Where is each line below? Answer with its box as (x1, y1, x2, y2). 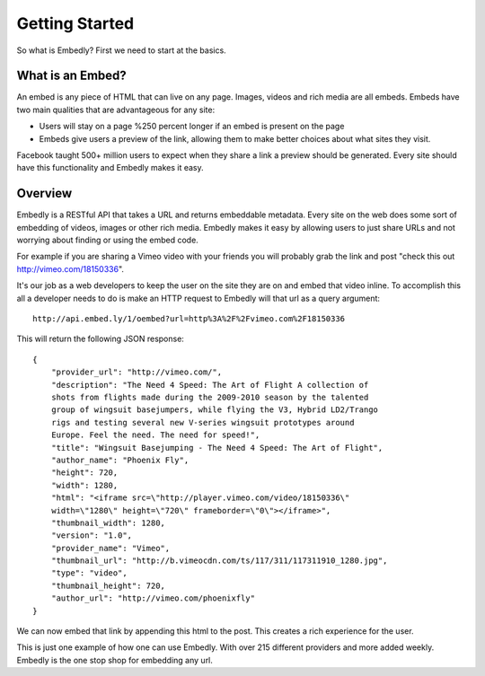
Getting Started (16, 13, 135, 33)
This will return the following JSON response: (16, 333, 184, 345)
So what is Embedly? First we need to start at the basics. (16, 45, 226, 56)
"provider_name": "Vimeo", (50, 543, 171, 553)
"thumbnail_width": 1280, (50, 517, 166, 528)
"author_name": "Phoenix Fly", (50, 454, 190, 465)
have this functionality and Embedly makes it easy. (16, 162, 204, 173)
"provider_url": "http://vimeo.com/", (50, 367, 223, 377)
